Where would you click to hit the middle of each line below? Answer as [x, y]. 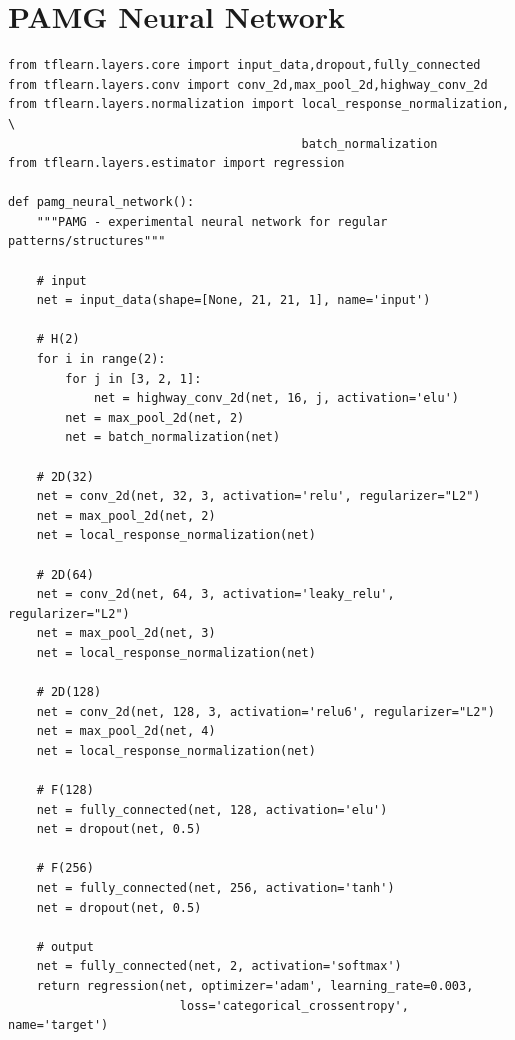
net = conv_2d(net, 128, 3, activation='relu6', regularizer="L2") [265, 711]
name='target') [58, 1025]
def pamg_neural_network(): [101, 202]
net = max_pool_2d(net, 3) [126, 633]
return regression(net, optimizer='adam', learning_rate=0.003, [255, 986]
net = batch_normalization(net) [173, 437]
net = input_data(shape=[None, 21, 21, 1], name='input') [233, 300]
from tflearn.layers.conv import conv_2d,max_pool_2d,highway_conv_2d [248, 84]
